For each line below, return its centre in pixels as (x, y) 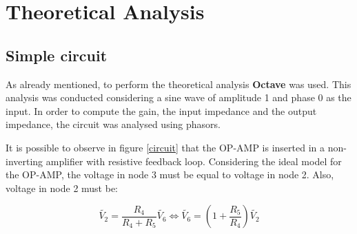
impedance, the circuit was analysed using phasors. (113, 124)
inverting (24, 161)
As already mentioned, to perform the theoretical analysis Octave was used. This (178, 84)
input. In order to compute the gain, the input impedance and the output (161, 110)
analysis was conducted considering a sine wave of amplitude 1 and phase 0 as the (178, 97)
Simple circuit (57, 55)
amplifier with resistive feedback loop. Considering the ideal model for (194, 161)
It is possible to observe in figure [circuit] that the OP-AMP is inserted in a (165, 147)
